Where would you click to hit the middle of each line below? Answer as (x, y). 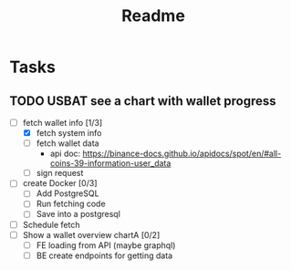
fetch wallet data (68, 143)
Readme (153, 16)
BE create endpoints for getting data (104, 255)
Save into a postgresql (78, 214)
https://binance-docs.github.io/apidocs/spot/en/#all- (182, 154)
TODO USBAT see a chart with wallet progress (143, 101)
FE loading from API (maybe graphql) (106, 245)
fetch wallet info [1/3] (62, 123)
